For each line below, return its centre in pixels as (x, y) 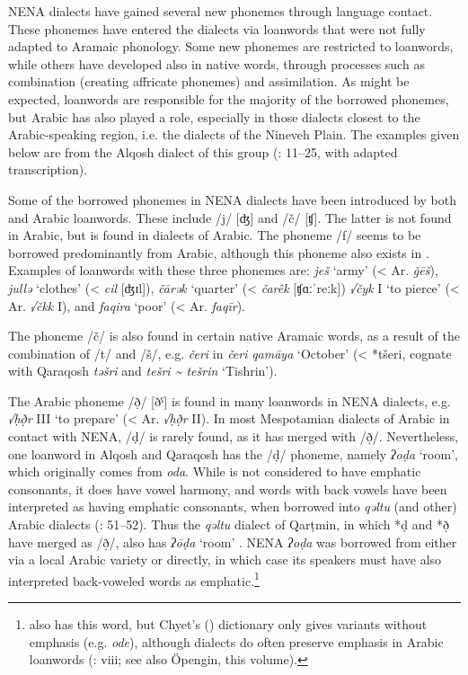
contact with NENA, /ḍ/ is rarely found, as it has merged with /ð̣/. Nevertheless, (234, 436)
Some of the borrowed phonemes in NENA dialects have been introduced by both (233, 199)
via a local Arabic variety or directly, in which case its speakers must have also (225, 560)
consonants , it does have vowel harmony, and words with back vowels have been (228, 488)
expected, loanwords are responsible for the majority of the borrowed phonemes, (229, 98)
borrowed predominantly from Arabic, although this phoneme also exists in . (219, 252)
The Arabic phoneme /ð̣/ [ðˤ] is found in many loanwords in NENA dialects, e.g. (230, 400)
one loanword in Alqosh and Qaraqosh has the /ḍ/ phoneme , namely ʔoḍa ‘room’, (233, 453)
